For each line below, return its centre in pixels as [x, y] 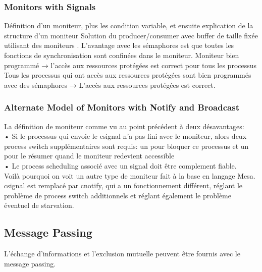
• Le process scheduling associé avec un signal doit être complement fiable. [120, 165]
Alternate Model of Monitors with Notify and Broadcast [122, 107]
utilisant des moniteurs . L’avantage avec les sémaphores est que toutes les [119, 45]
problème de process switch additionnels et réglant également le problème [118, 195]
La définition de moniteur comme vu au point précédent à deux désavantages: [124, 126]
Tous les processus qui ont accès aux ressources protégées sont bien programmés [128, 75]
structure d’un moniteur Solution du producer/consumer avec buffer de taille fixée [131, 35]
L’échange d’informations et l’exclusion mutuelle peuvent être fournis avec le [122, 254]
